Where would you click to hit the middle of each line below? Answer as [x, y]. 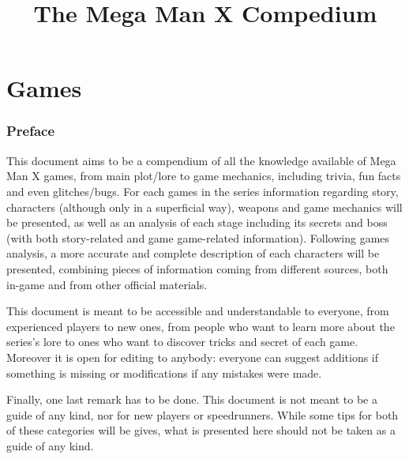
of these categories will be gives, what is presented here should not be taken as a [201, 430]
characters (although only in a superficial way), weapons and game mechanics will [204, 207]
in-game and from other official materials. [107, 284]
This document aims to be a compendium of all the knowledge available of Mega [201, 160]
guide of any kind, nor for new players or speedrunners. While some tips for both [203, 414]
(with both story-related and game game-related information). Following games [198, 237]
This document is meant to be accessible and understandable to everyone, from [198, 311]
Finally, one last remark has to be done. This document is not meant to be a [192, 399]
